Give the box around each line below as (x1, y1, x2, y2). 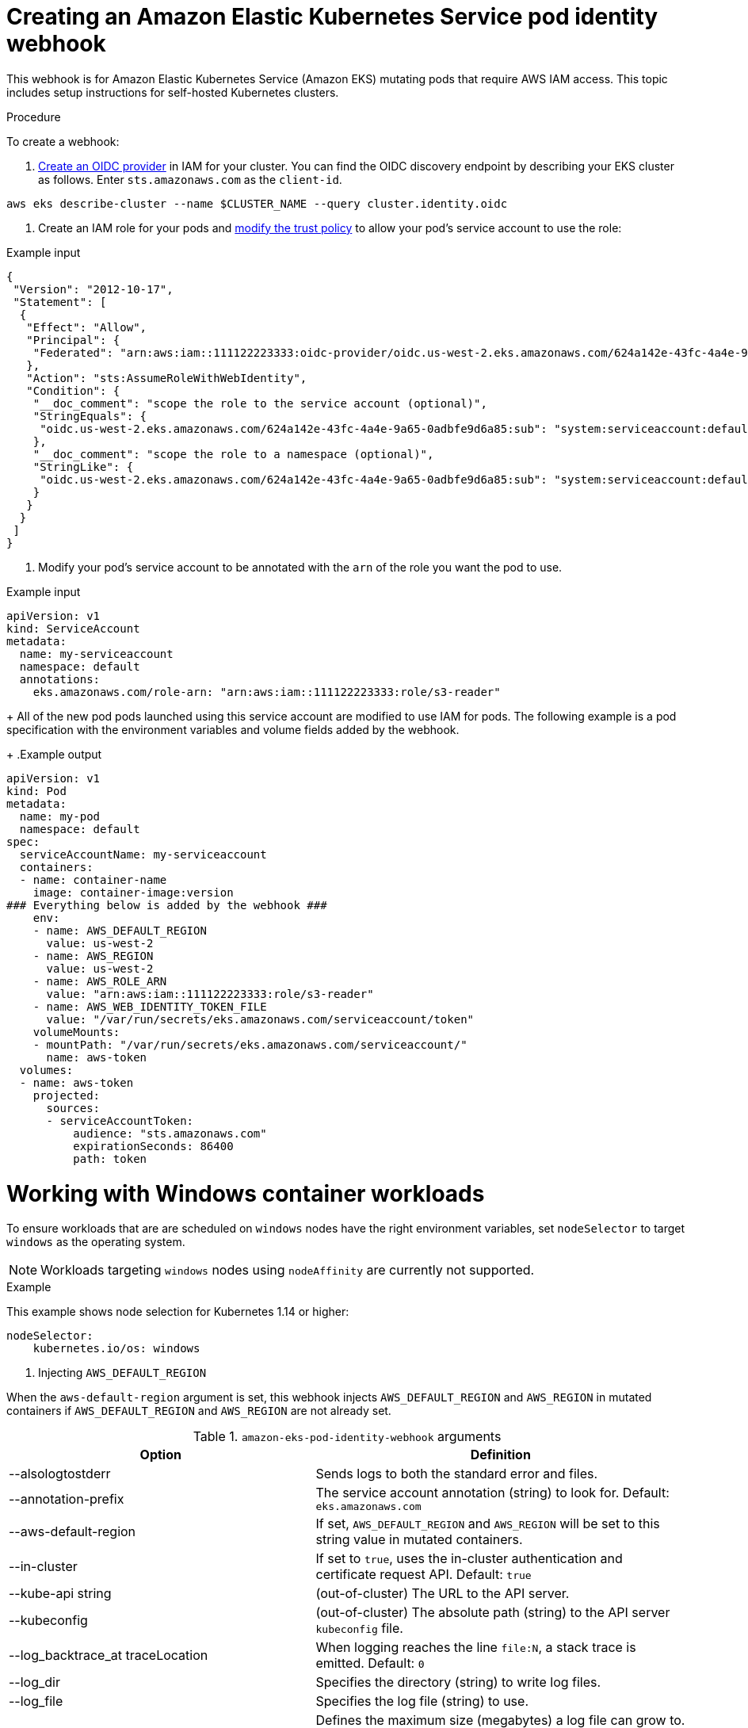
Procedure (6, 109, 61, 124)
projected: (32, 1088, 101, 1102)
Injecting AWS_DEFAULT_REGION (38, 1366, 207, 1380)
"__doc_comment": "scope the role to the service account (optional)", (32, 396, 487, 410)
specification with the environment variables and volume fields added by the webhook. (6, 722, 460, 736)
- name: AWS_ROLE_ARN (32, 974, 167, 988)
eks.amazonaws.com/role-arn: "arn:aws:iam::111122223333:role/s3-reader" (32, 685, 501, 698)
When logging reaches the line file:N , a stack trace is (315, 1639, 636, 1656)
